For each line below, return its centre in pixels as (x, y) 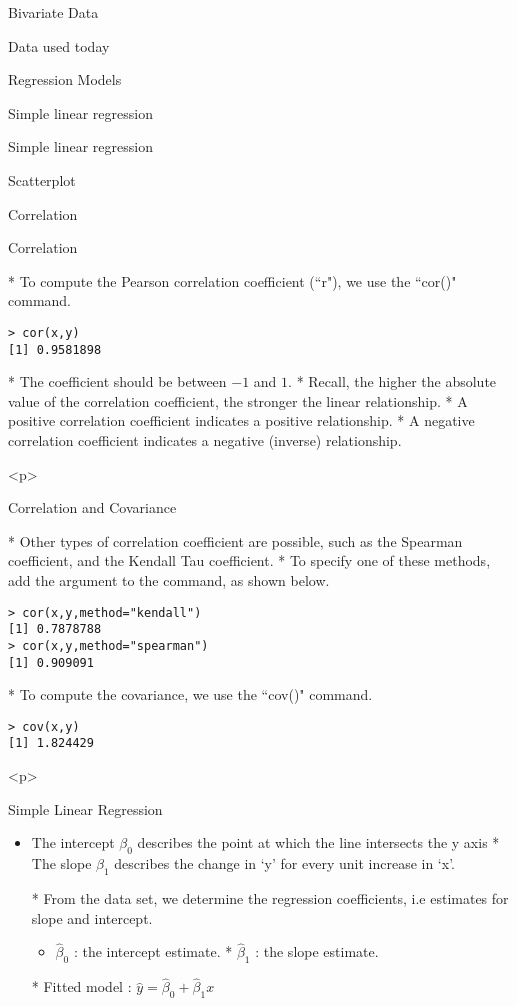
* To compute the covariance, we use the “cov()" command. (190, 694)
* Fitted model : (81, 986)
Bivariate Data (53, 12)
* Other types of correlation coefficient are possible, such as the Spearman (235, 540)
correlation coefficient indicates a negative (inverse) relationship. (205, 440)
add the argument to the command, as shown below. (169, 580)
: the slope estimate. (317, 951)
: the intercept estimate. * (153, 951)
